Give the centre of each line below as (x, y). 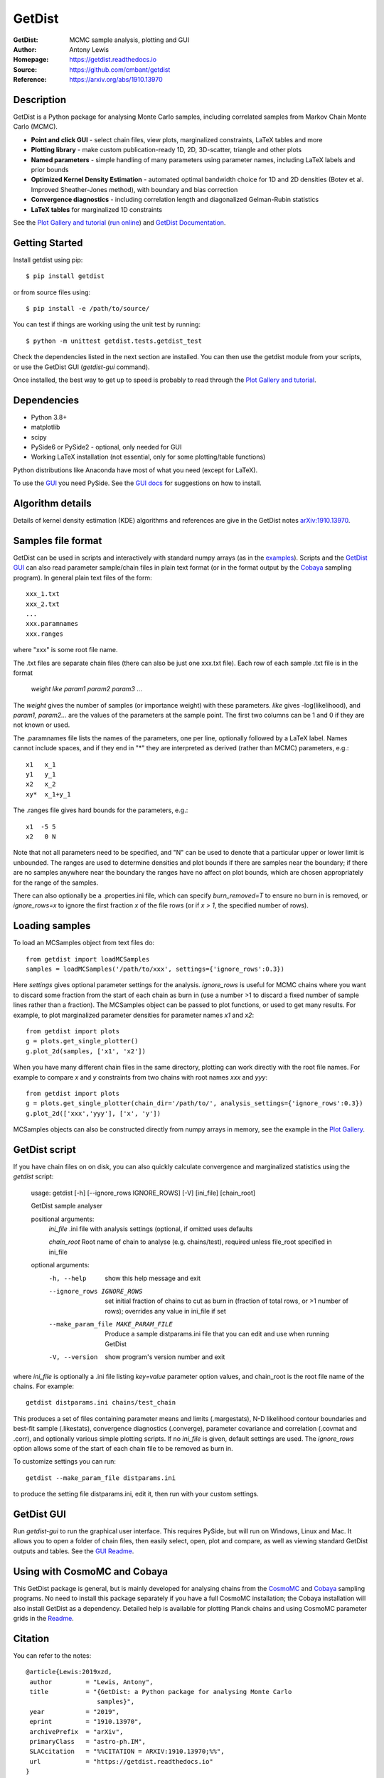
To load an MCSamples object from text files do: (84, 943)
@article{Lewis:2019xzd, (69, 1672)
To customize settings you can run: (65, 1462)
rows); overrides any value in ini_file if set (166, 1311)
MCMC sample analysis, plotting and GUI (129, 40)
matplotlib (46, 427)
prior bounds (50, 169)
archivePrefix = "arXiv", (76, 1731)
